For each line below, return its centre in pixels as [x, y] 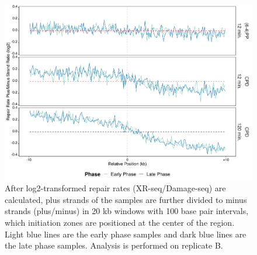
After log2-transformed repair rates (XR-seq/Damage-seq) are [115, 188]
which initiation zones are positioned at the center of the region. [120, 223]
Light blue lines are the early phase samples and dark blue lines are [126, 234]
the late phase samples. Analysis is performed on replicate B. [114, 245]
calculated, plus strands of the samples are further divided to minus [126, 199]
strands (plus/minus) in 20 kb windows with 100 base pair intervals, [127, 211]
